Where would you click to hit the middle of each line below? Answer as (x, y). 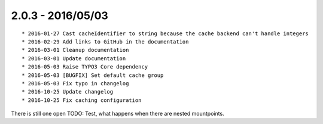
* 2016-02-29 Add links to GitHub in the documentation (105, 41)
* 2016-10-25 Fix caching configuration (82, 100)
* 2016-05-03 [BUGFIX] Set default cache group (93, 75)
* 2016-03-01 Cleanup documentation (75, 50)
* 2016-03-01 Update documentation (74, 58)
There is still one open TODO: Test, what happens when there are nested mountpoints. (118, 114)
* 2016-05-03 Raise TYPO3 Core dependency (85, 67)
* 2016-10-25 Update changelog (68, 92)
